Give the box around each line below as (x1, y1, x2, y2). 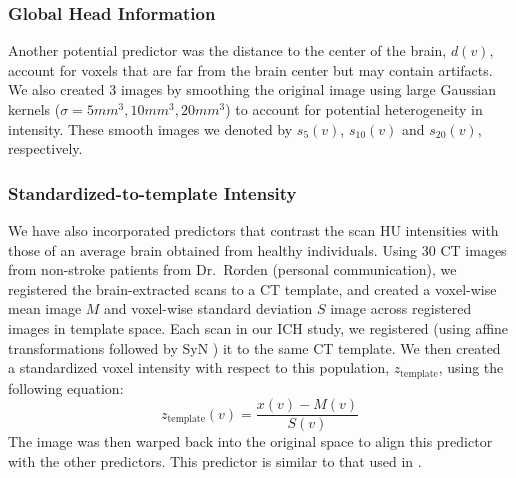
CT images (440, 239, 507, 260)
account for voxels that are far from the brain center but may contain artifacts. (8, 59, 493, 80)
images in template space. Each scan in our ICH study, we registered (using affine (8, 317, 509, 338)
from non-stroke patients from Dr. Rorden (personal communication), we (8, 259, 457, 280)
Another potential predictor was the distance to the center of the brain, (8, 40, 447, 61)
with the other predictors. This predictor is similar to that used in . (8, 450, 422, 471)
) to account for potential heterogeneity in (225, 99, 483, 119)
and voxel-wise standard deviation (104, 298, 313, 319)
